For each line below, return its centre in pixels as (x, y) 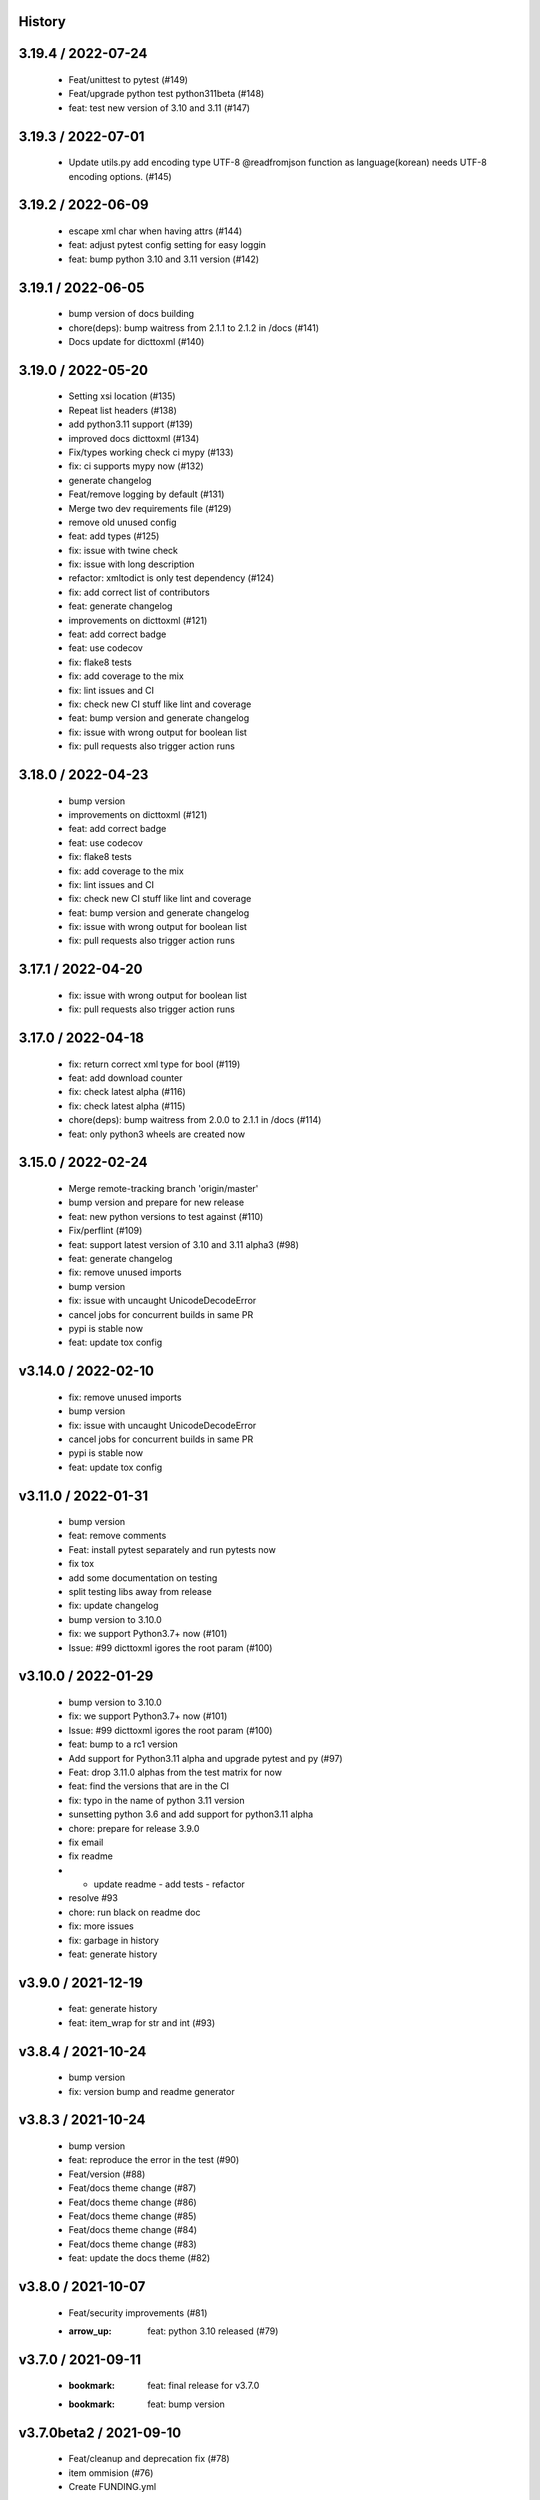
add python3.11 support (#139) (131, 424)
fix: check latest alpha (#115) (127, 1106)
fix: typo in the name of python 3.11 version (156, 1800)
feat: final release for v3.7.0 (203, 2386)
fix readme (91, 1856)
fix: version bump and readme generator (151, 2091)
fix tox (81, 1564)
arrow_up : (90, 2331)
